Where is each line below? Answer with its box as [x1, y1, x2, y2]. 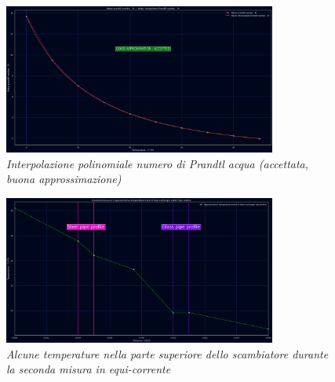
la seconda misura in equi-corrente [6, 361, 171, 377]
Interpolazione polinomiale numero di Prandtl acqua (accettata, [6, 155, 309, 171]
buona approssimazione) [6, 171, 122, 187]
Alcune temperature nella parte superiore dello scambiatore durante [6, 345, 329, 362]
